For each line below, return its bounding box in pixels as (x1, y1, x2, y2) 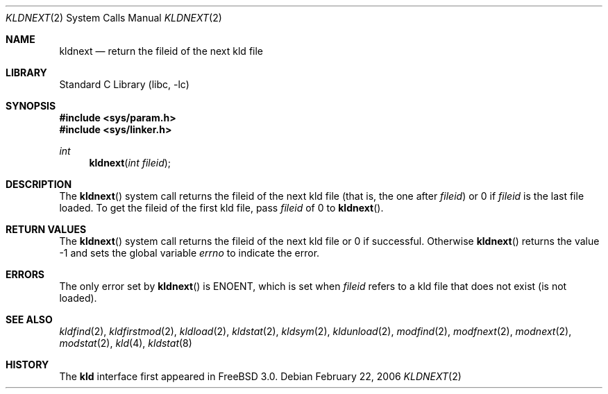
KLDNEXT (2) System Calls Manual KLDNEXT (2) (6, 12, 222, 24)
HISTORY (6, 359, 49, 370)
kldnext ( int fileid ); (89, 157, 171, 169)
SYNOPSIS (6, 100, 56, 112)
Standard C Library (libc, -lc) (59, 78, 189, 90)
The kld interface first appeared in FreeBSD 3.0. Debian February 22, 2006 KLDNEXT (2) (59, 370, 462, 382)
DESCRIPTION (6, 178, 72, 190)
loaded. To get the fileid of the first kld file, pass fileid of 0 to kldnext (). (59, 202, 384, 214)
